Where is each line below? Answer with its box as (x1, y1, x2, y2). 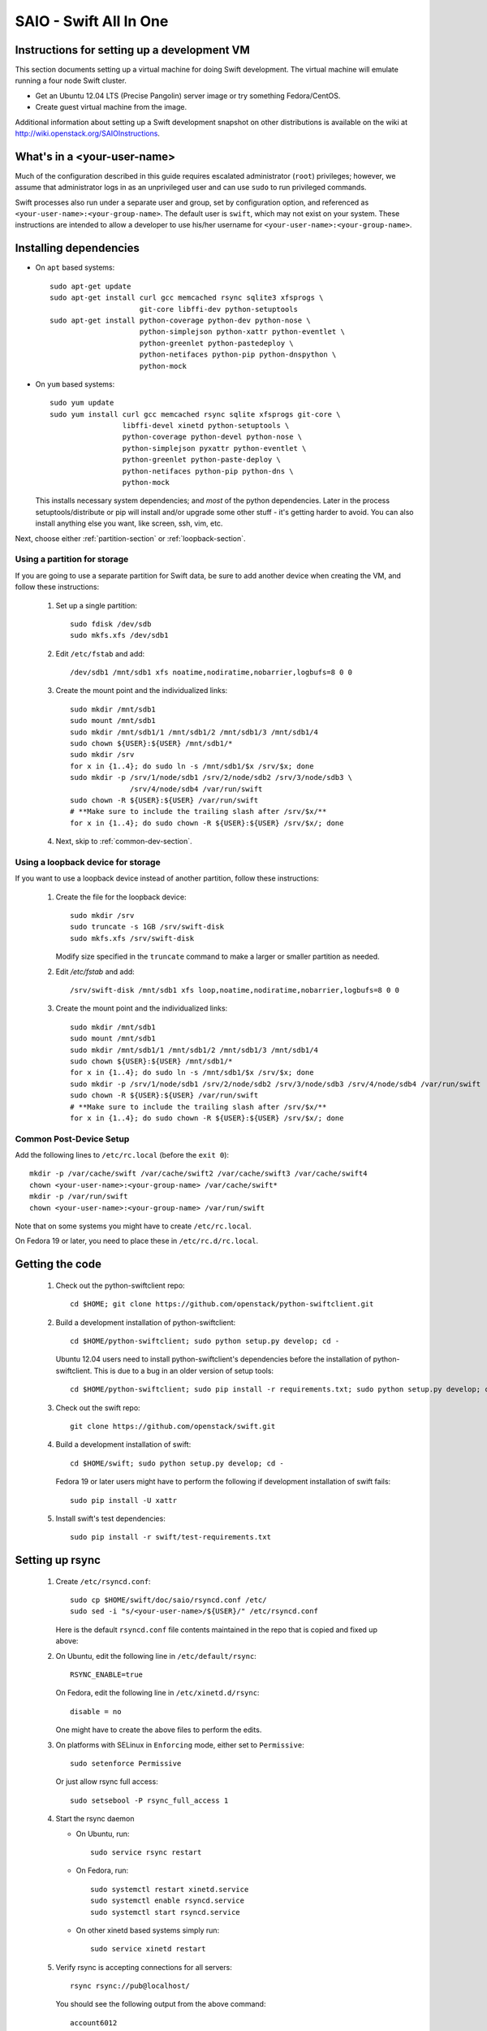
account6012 (70, 2018, 118, 2027)
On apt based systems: (35, 262, 115, 272)
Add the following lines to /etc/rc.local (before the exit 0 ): (15, 1150, 230, 1160)
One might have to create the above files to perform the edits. (55, 1725, 262, 1734)
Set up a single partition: (55, 600, 138, 610)
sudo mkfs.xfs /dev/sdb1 (70, 630, 169, 640)
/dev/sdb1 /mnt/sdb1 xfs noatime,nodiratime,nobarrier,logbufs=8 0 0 (70, 668, 353, 678)
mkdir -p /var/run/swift (29, 1192, 128, 1202)
